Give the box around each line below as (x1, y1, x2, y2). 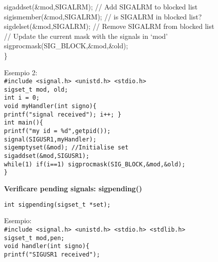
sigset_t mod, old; (4, 86, 68, 93)
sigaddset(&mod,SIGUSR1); (4, 152, 89, 160)
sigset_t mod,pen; (4, 234, 65, 242)
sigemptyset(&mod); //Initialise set (4, 144, 129, 151)
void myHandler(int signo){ (4, 103, 97, 110)
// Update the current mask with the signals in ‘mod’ (4, 30, 168, 41)
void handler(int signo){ (4, 243, 89, 250)
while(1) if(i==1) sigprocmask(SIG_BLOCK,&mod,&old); (4, 160, 186, 168)
